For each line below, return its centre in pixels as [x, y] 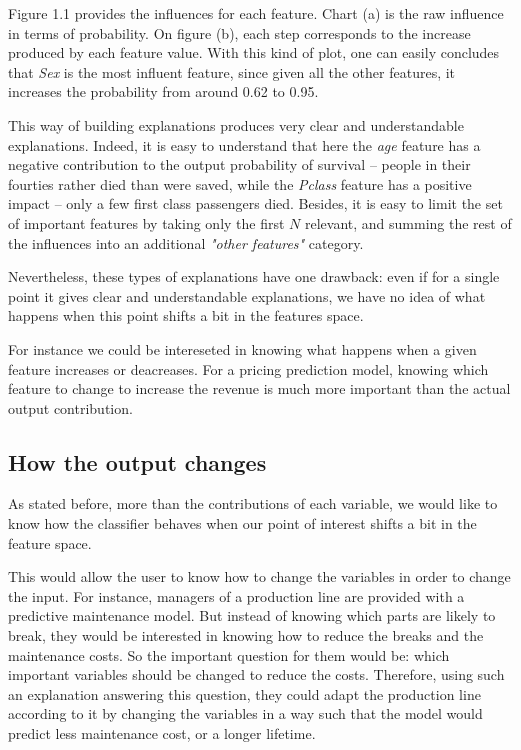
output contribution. [70, 407]
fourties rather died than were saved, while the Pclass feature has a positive [240, 183]
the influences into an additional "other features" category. [186, 242]
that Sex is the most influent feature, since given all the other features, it [232, 71]
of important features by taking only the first [146, 222]
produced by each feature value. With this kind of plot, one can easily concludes [254, 52]
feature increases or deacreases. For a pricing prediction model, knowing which [248, 368]
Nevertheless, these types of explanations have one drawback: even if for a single [254, 276]
